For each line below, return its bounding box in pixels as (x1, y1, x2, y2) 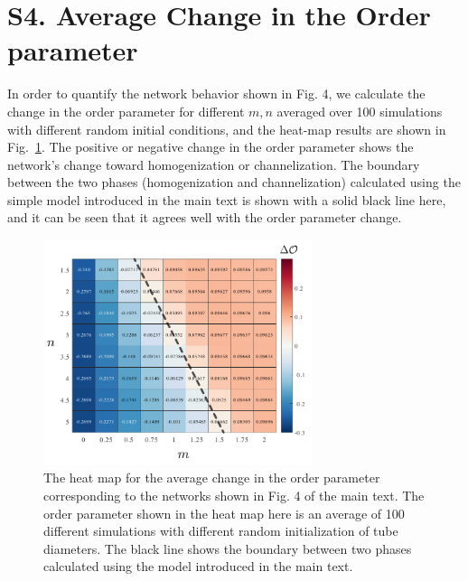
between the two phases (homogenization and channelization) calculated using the (7, 173, 461, 192)
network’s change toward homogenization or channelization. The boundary (7, 155, 420, 173)
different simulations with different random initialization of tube (43, 521, 398, 540)
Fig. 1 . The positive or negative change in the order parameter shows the (7, 137, 414, 156)
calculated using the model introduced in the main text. (43, 557, 353, 576)
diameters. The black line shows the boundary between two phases (43, 539, 412, 558)
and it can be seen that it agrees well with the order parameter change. (7, 208, 402, 227)
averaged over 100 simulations (276, 101, 443, 120)
